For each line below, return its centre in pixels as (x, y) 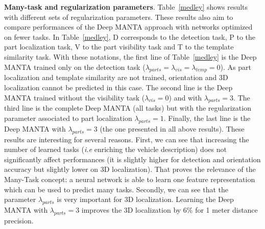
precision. (19, 220)
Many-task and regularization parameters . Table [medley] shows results (126, 7)
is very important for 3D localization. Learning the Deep (145, 199)
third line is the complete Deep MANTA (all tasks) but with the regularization (128, 108)
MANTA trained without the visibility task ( (75, 97)
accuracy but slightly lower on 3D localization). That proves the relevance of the (130, 169)
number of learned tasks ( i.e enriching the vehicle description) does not (115, 149)
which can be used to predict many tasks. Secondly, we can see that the (116, 189)
